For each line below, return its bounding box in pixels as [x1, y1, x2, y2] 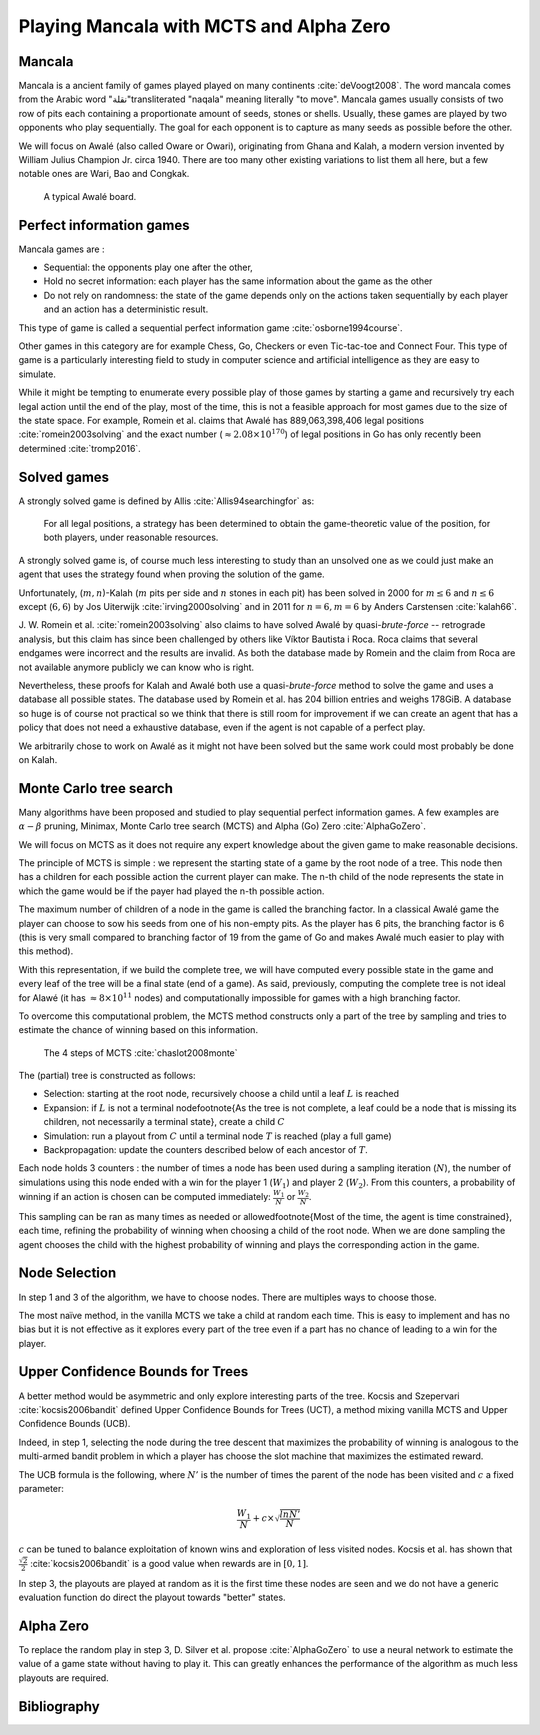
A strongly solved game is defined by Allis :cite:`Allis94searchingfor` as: [18, 495, 315, 507]
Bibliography [18, 1698, 100, 1715]
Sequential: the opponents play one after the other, [43, 261, 254, 274]
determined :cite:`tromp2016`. [18, 442, 142, 454]
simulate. [18, 368, 57, 380]
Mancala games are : [18, 243, 105, 255]
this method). [18, 945, 74, 957]
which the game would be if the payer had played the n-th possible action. [18, 885, 325, 897]
